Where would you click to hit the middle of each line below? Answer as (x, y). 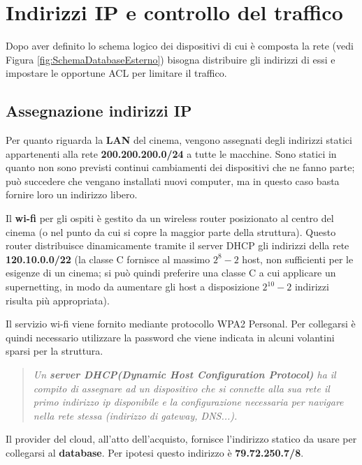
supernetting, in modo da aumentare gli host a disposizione (132, 287)
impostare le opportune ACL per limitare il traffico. (116, 73)
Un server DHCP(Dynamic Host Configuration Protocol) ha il (184, 375)
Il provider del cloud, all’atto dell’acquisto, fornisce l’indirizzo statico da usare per (181, 439)
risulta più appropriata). (58, 300)
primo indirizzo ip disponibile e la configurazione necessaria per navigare (188, 402)
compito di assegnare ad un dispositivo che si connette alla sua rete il (181, 388)
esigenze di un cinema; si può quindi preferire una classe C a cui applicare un (171, 273)
